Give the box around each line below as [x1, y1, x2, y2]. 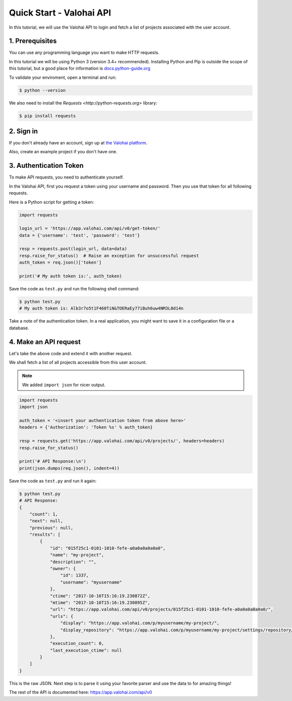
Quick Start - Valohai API [9, 7, 111, 18]
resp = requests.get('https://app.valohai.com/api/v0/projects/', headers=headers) [19, 438, 225, 444]
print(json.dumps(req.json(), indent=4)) [19, 465, 120, 471]
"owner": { [50, 566, 76, 572]
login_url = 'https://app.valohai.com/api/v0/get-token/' [19, 226, 161, 231]
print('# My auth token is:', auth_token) [19, 273, 122, 279]
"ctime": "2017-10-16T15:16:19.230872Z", [50, 593, 150, 598]
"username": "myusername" [60, 579, 122, 585]
